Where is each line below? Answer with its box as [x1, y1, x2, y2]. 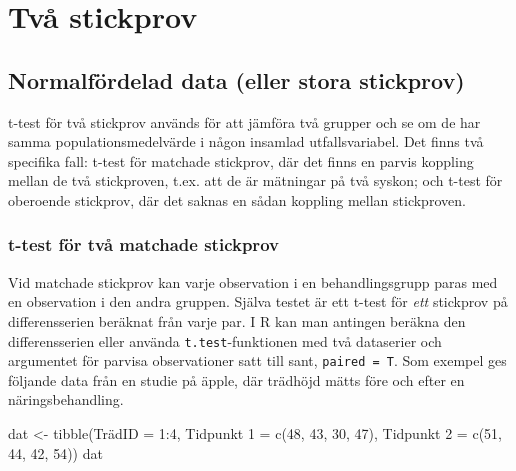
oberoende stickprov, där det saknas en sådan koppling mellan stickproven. [8, 189, 466, 210]
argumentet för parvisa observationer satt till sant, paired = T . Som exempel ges [8, 350, 507, 371]
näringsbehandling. [8, 389, 124, 410]
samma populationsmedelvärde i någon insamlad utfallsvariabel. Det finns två [8, 131, 484, 152]
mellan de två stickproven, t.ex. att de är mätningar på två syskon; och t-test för [8, 170, 503, 191]
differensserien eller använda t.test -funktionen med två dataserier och [8, 330, 442, 351]
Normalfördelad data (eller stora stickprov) [8, 64, 465, 95]
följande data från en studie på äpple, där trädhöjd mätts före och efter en [8, 369, 465, 390]
